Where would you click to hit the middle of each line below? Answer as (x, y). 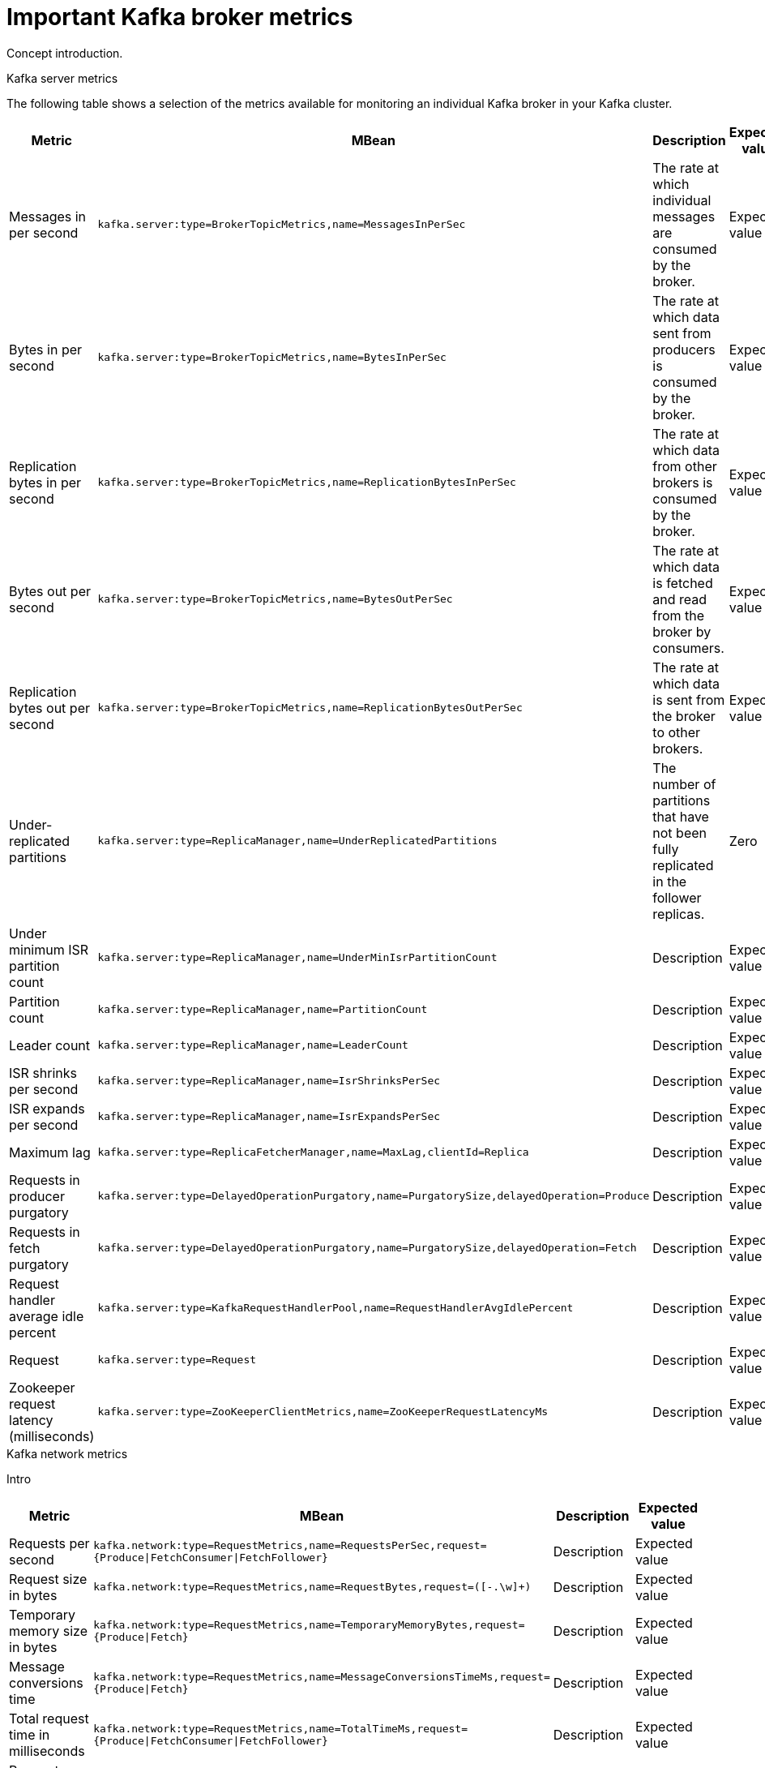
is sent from (689, 699)
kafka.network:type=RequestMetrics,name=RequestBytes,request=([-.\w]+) (312, 1587)
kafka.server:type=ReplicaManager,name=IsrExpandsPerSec (269, 1117)
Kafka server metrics (62, 78)
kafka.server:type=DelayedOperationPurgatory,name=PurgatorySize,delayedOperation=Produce (374, 1196)
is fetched (683, 583)
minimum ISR (49, 949)
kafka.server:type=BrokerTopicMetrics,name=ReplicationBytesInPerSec (307, 483)
